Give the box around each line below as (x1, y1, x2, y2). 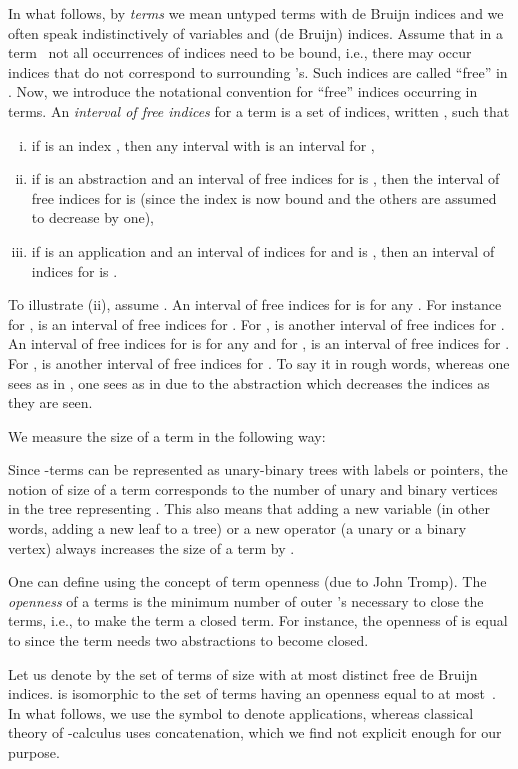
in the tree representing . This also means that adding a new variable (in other (8, 498, 490, 519)
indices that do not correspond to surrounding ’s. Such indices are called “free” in (8, 61, 508, 82)
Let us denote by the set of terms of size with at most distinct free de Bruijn (8, 663, 478, 684)
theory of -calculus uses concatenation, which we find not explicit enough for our (8, 722, 502, 743)
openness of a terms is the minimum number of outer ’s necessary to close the (8, 590, 484, 611)
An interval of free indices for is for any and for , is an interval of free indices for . (8, 333, 510, 354)
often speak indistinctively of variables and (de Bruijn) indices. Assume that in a (8, 22, 504, 43)
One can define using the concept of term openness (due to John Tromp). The (8, 571, 487, 592)
